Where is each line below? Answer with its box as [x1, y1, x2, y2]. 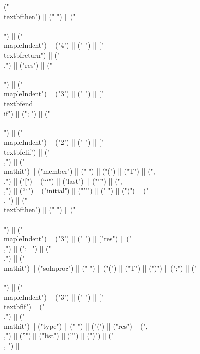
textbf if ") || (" [4, 301, 45, 312]
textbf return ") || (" [4, 49, 60, 60]
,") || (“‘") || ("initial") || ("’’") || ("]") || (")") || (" [4, 185, 149, 196]
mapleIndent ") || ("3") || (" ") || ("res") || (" [4, 234, 132, 244]
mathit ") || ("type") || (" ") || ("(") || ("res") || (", [4, 320, 148, 331]
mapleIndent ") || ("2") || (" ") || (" [4, 137, 104, 147]
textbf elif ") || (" [4, 146, 50, 157]
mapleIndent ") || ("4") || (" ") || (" [4, 40, 104, 50]
